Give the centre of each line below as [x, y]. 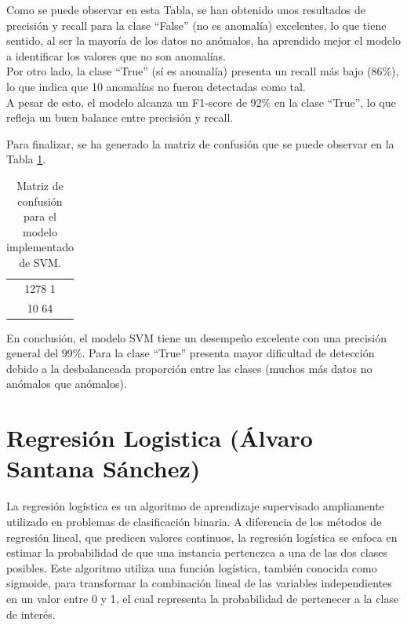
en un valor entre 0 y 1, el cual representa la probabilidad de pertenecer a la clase [203, 598]
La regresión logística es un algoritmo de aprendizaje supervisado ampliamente [195, 506]
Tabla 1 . [26, 159]
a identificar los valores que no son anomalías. [116, 55]
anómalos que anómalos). [67, 384]
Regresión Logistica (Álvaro [160, 438]
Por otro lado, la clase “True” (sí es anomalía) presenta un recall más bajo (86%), [203, 71]
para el [40, 216]
